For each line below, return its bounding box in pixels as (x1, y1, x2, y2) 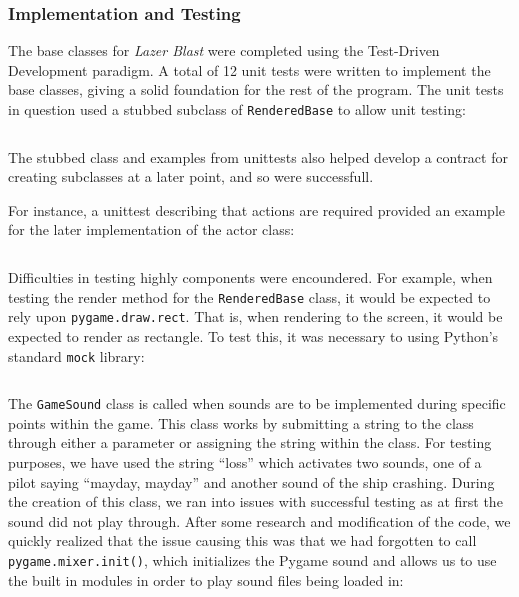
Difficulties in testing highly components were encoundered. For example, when (8, 267, 493, 288)
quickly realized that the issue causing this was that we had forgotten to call (8, 530, 477, 551)
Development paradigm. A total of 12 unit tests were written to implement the (8, 59, 491, 80)
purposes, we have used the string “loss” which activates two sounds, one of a (8, 452, 482, 473)
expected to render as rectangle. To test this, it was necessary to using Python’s (8, 325, 499, 346)
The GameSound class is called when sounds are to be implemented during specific (8, 393, 506, 414)
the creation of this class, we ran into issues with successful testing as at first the (8, 491, 503, 512)
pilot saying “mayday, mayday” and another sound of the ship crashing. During (8, 471, 495, 492)
